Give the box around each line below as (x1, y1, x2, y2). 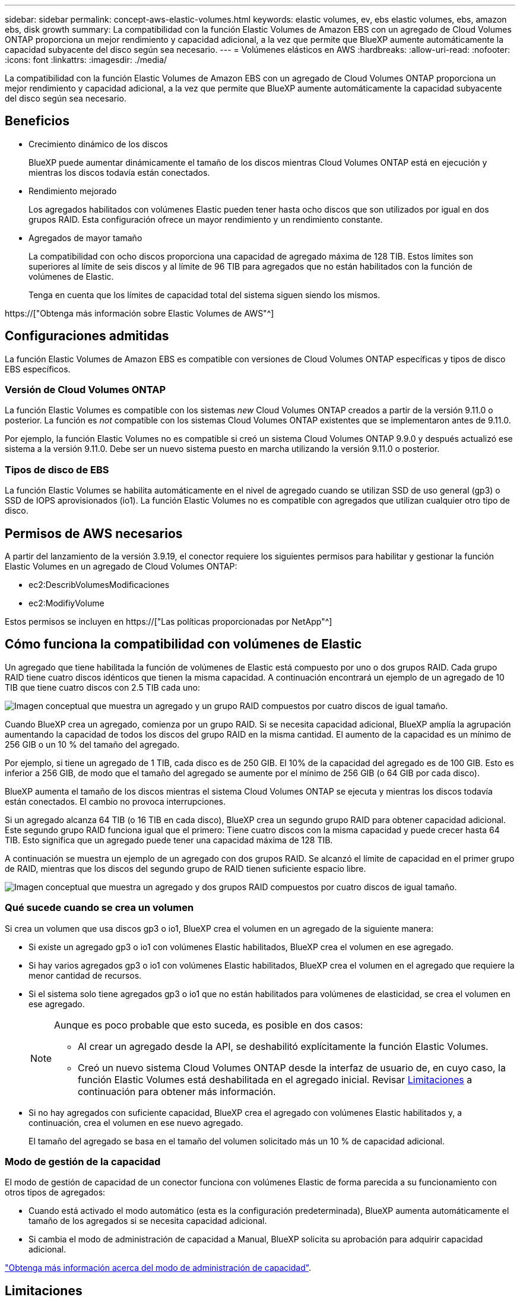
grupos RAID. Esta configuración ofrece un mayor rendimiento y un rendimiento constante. (28, 214, 383, 224)
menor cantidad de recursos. (28, 970, 142, 980)
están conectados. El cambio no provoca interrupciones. (5, 796, 226, 806)
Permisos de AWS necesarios (5, 526, 183, 541)
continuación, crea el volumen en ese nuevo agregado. (28, 1117, 243, 1128)
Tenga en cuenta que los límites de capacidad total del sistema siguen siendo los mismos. (28, 289, 381, 300)
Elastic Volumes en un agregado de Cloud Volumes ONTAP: (5, 561, 237, 572)
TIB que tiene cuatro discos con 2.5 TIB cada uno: (5, 682, 200, 692)
